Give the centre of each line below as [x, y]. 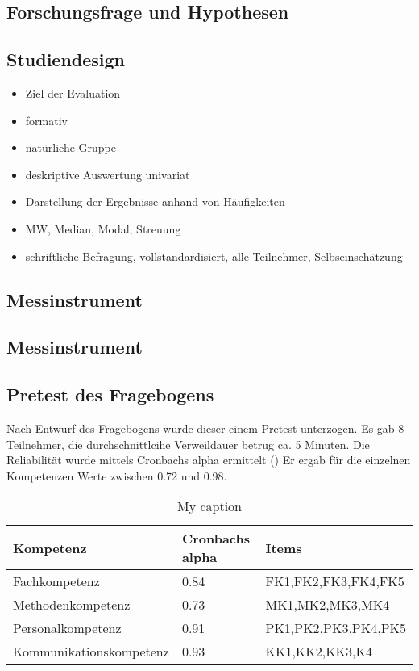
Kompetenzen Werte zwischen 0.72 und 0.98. [117, 475]
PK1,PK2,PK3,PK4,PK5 [336, 628]
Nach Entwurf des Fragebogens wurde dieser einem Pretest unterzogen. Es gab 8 [205, 428]
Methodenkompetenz [72, 605]
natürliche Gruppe [71, 147]
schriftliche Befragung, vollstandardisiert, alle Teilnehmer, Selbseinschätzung [214, 256]
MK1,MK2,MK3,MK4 [328, 605]
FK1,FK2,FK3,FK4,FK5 [335, 581]
